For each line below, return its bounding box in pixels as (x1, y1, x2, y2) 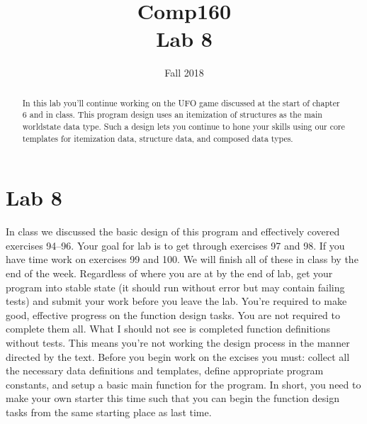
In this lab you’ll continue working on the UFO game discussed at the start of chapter (22, 96, 340, 108)
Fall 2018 (164, 65, 204, 80)
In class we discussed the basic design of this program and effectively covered (6, 224, 340, 239)
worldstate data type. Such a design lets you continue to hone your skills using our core (22, 121, 345, 133)
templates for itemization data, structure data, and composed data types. (22, 132, 293, 144)
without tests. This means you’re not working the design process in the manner (6, 335, 350, 350)
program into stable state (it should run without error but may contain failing (6, 279, 345, 294)
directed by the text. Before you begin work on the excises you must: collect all (6, 349, 350, 364)
